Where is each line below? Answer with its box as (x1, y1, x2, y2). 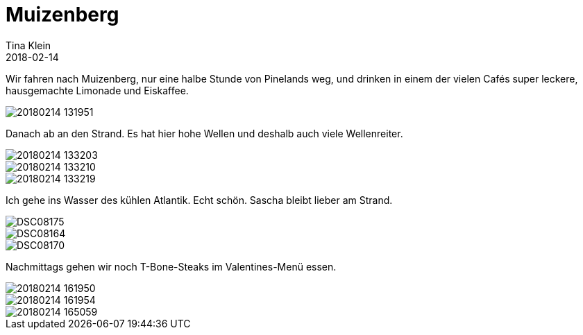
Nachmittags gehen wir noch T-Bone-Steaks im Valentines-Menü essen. (6, 260, 337, 273)
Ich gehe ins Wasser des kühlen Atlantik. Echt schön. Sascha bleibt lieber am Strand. (6, 194, 393, 206)
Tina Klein (6, 39, 51, 51)
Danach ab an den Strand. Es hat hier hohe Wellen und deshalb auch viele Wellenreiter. (6, 127, 403, 139)
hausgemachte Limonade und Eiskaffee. (6, 84, 189, 96)
